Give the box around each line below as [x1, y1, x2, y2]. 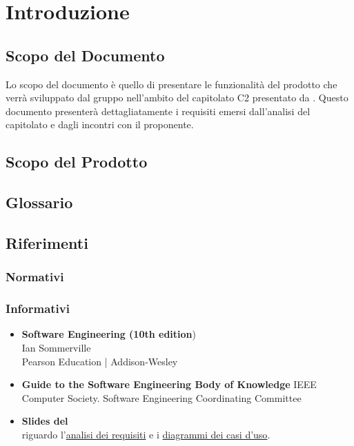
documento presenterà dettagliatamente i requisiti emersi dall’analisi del [6, 103, 311, 118]
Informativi [6, 300, 70, 317]
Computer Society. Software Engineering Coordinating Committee [21, 390, 302, 405]
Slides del [21, 414, 68, 428]
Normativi [6, 268, 64, 285]
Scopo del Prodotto [6, 151, 148, 172]
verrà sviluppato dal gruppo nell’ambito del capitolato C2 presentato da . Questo [6, 90, 348, 105]
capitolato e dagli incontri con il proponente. [6, 117, 194, 132]
